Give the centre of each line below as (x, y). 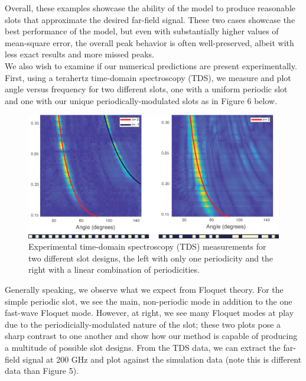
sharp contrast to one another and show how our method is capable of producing (151, 336)
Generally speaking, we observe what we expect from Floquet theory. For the (144, 289)
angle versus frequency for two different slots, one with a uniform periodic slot (146, 89)
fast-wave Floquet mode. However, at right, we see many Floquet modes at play (149, 313)
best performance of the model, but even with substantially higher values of (142, 31)
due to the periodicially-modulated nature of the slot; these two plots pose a (143, 324)
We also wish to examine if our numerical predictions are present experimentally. (151, 65)
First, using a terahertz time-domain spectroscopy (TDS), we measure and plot (148, 77)
